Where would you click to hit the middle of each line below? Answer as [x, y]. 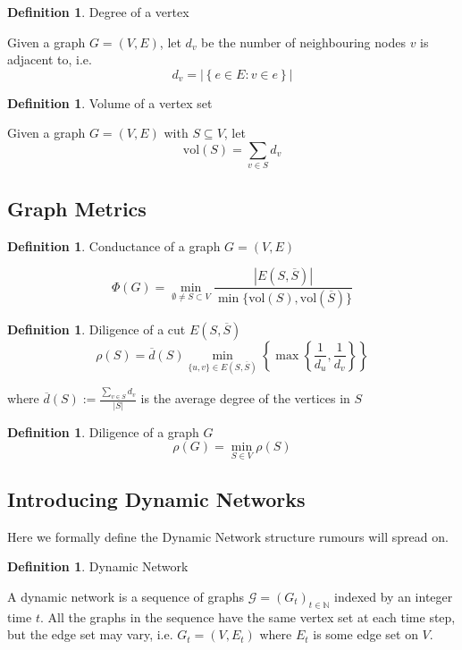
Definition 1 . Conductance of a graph [114, 245]
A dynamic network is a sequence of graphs [126, 596]
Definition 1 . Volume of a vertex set [110, 102]
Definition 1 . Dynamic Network [98, 566]
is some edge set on [365, 634]
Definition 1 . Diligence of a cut [97, 329]
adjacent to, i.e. [50, 59]
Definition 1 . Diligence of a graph [103, 431]
